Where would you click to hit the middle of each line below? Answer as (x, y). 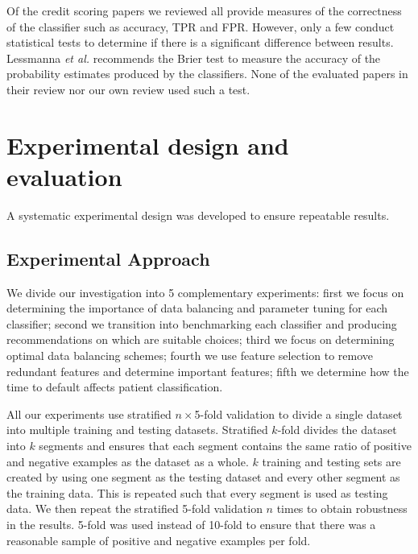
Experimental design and (148, 145)
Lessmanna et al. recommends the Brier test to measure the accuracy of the (194, 58)
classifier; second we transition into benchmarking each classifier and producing (202, 323)
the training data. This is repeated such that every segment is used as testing (197, 492)
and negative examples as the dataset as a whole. (128, 461)
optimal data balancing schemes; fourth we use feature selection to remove (190, 356)
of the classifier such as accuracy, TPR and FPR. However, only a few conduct (201, 26)
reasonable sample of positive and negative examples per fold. (159, 540)
